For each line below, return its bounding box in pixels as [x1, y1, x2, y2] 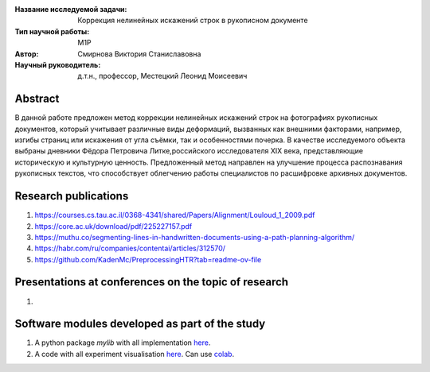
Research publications [14, 189, 129, 203]
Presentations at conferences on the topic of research [14, 275, 289, 289]
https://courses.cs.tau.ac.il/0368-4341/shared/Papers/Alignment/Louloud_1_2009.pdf [34, 211, 315, 220]
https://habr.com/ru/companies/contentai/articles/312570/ [34, 243, 226, 254]
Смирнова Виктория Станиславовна [77, 48, 201, 59]
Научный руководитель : [14, 60, 101, 69]
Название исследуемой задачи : [14, 5, 127, 14]
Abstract [14, 92, 60, 106]
